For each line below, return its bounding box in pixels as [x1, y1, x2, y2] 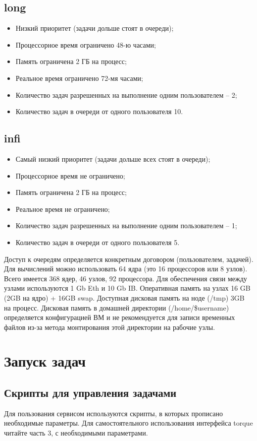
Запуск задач [4, 351, 86, 371]
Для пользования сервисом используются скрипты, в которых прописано [4, 408, 223, 418]
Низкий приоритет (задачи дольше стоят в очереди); [15, 23, 174, 33]
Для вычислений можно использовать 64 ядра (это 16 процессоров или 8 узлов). [4, 263, 248, 274]
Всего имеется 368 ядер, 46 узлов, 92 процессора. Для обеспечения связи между [4, 273, 247, 283]
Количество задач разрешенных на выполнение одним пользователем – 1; [15, 220, 237, 231]
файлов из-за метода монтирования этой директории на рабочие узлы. [4, 321, 215, 332]
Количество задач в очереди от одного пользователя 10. [15, 106, 183, 117]
